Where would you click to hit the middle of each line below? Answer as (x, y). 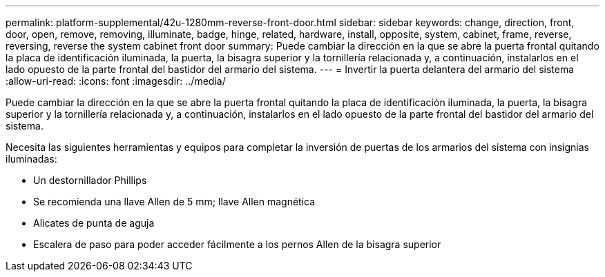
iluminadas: (31, 159)
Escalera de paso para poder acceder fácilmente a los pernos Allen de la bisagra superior (237, 244)
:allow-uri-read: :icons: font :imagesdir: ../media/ (116, 81)
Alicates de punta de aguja (94, 223)
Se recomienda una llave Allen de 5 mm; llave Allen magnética (174, 202)
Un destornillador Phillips (90, 180)
